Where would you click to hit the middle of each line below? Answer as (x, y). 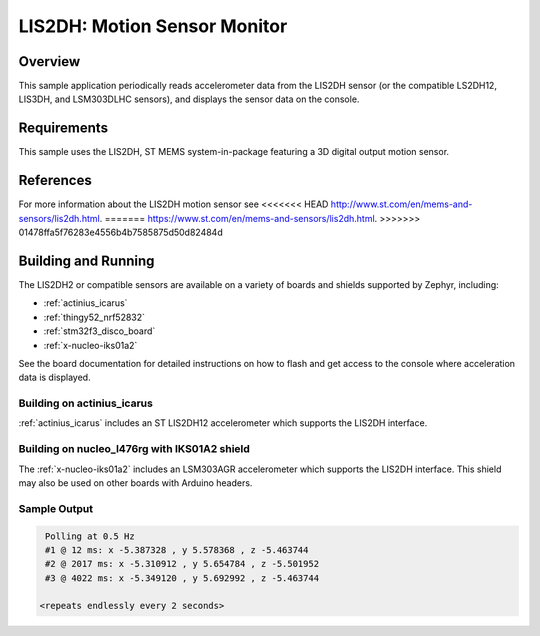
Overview (49, 61)
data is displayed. (54, 377)
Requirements (63, 128)
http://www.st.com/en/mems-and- (401, 204)
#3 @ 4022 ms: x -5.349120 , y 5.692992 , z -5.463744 (182, 578)
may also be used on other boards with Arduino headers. (135, 482)
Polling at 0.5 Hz (90, 536)
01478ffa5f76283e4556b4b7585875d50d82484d (121, 232)
